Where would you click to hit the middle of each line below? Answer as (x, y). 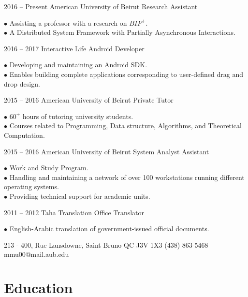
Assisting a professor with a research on (68, 22)
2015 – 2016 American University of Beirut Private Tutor (89, 100)
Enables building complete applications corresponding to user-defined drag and (126, 74)
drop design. (22, 83)
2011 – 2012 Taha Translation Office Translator (74, 212)
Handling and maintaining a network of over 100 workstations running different (127, 177)
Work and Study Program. (49, 168)
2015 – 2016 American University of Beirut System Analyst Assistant (107, 151)
